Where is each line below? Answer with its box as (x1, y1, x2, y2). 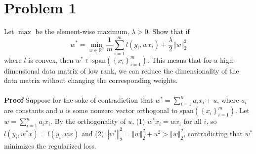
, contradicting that (183, 128, 243, 138)
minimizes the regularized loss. (4, 140, 96, 151)
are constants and (4, 105, 57, 115)
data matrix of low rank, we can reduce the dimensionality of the (42, 65, 239, 76)
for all (183, 116, 202, 126)
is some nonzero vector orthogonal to (66, 105, 178, 115)
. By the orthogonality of (50, 116, 126, 126)
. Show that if (148, 26, 190, 37)
